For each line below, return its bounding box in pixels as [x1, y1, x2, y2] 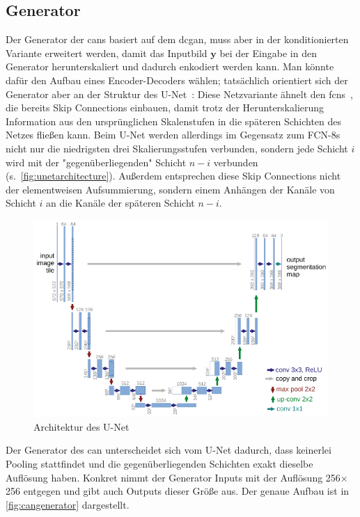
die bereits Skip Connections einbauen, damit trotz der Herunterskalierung [6, 100, 324, 115]
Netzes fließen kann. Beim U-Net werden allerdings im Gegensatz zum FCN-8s [6, 127, 341, 142]
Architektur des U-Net [33, 419, 130, 434]
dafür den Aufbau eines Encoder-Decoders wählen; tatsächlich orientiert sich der [6, 72, 348, 87]
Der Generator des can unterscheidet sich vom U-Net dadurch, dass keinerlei [6, 443, 331, 457]
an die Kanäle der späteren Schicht [46, 196, 195, 210]
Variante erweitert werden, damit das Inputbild [6, 45, 208, 60]
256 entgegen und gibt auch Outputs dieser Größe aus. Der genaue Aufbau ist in [6, 484, 350, 498]
